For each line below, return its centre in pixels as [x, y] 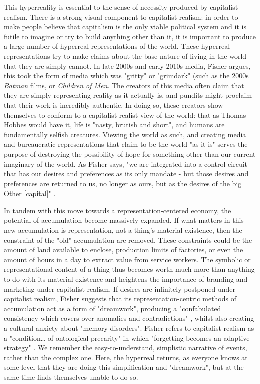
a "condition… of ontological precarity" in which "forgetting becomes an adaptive [127, 338]
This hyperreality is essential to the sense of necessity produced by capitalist [121, 7]
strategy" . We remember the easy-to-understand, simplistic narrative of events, [126, 348]
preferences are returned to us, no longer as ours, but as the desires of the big [123, 183]
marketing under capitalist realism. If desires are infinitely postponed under [120, 289]
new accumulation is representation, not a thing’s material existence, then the [123, 230]
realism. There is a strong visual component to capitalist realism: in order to [121, 16]
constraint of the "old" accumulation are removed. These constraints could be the [128, 239]
